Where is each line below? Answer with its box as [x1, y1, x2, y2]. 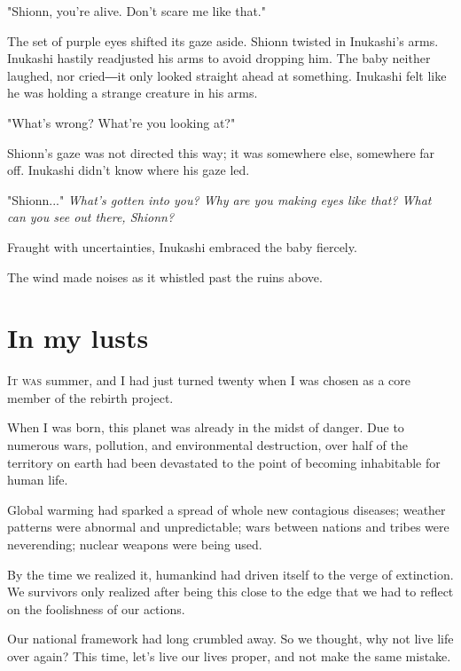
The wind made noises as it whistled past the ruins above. [7, 267, 323, 286]
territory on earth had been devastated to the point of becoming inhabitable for [7, 453, 441, 471]
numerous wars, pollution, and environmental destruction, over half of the [7, 436, 408, 454]
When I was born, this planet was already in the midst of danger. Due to [7, 418, 404, 437]
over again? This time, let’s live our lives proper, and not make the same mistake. [7, 646, 451, 665]
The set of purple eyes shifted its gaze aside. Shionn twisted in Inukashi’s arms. [7, 31, 439, 50]
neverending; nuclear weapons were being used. [7, 535, 262, 553]
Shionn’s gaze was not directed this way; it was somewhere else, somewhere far [7, 143, 435, 162]
